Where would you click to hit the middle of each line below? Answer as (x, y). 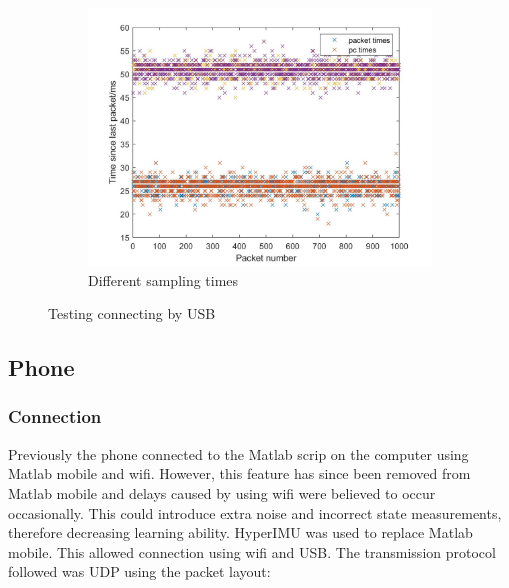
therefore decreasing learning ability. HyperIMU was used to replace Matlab (240, 532)
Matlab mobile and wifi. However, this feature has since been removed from (239, 473)
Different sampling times (163, 279)
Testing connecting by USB (132, 313)
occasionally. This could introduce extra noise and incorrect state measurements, (255, 512)
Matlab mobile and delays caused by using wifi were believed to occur (222, 492)
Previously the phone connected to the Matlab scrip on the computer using (238, 453)
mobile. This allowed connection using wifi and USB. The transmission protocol (252, 551)
